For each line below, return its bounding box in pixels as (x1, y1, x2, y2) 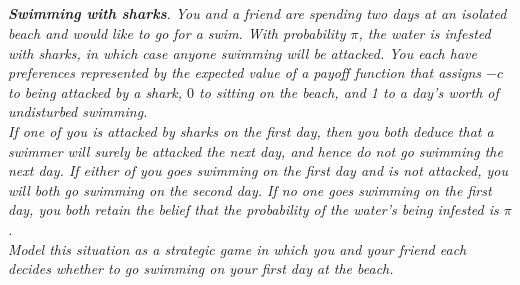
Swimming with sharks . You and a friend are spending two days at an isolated (8, 3, 507, 24)
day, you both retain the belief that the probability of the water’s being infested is (8, 199, 499, 220)
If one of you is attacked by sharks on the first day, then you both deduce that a (8, 120, 494, 141)
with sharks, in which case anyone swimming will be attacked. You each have (8, 42, 477, 63)
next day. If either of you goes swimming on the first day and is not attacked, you (8, 160, 508, 181)
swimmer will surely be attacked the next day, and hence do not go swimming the (8, 140, 503, 161)
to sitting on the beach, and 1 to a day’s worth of (199, 81, 499, 102)
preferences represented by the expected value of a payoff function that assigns (8, 62, 482, 83)
